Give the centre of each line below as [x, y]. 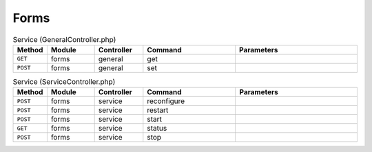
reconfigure [166, 101]
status [157, 129]
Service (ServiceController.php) [64, 82]
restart [158, 110]
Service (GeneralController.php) [64, 39]
